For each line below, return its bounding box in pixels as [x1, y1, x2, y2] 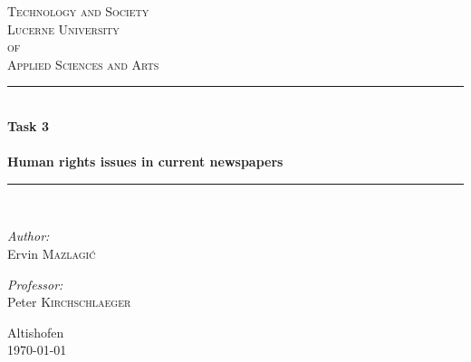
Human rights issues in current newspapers [7, 152, 284, 171]
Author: [7, 226, 50, 245]
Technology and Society [7, 2, 149, 20]
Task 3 [7, 116, 49, 135]
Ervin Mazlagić [7, 243, 96, 262]
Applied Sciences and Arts [7, 54, 159, 73]
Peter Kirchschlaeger [7, 292, 131, 311]
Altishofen [7, 322, 64, 341]
